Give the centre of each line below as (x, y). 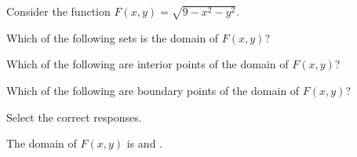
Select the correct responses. (74, 117)
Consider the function (58, 11)
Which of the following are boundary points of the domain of (153, 90)
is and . (144, 143)
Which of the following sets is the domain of (113, 37)
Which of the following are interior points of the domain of (148, 64)
